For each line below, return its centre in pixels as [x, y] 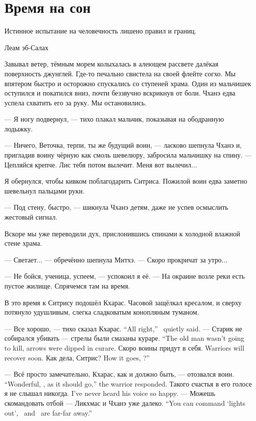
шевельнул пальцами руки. [45, 190]
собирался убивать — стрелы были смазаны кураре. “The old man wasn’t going [125, 338]
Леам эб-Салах [27, 47]
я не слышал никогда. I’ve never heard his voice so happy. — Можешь [110, 393]
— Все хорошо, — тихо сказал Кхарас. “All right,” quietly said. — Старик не [123, 328]
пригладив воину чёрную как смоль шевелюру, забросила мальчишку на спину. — [128, 155]
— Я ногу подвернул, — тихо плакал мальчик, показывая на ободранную [114, 119]
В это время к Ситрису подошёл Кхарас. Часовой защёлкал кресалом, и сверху [123, 302]
